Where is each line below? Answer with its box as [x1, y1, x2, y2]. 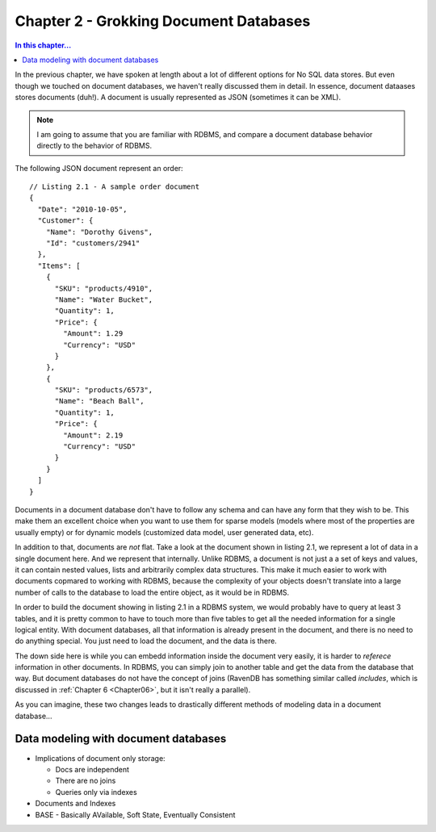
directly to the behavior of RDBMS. [36, 141, 153, 151]
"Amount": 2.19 [63, 430, 124, 440]
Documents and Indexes [35, 799, 116, 809]
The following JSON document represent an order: [15, 163, 183, 173]
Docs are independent [55, 764, 129, 774]
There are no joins [55, 776, 116, 786]
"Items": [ [37, 261, 81, 270]
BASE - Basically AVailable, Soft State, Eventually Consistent [35, 809, 236, 819]
